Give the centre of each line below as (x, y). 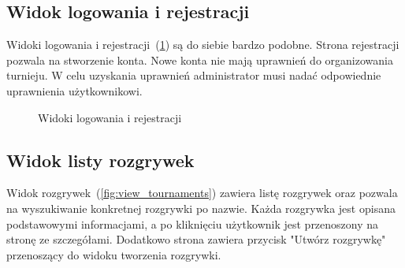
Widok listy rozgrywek (100, 160)
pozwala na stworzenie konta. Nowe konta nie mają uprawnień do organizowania (200, 60)
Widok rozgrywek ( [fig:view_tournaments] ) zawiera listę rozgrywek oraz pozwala (202, 193)
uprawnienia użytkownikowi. (74, 90)
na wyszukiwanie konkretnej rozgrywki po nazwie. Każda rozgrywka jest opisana (201, 208)
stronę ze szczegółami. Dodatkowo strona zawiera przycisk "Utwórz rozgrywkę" (196, 239)
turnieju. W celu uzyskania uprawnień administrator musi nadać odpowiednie (194, 75)
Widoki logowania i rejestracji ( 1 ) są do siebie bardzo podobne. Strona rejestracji (203, 45)
